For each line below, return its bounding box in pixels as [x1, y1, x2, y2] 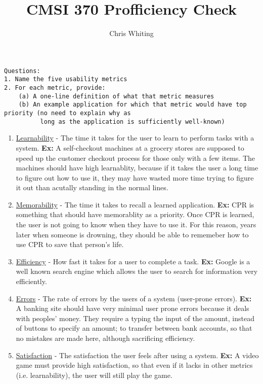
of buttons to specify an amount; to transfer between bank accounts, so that [16, 323, 252, 333]
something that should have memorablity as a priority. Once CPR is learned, [16, 209, 254, 220]
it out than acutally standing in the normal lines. [16, 182, 168, 193]
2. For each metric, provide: [4, 84, 106, 92]
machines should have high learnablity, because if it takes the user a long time [16, 162, 258, 173]
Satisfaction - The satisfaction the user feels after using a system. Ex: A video [16, 350, 259, 360]
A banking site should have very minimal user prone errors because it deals [16, 303, 249, 313]
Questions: [4, 67, 40, 75]
